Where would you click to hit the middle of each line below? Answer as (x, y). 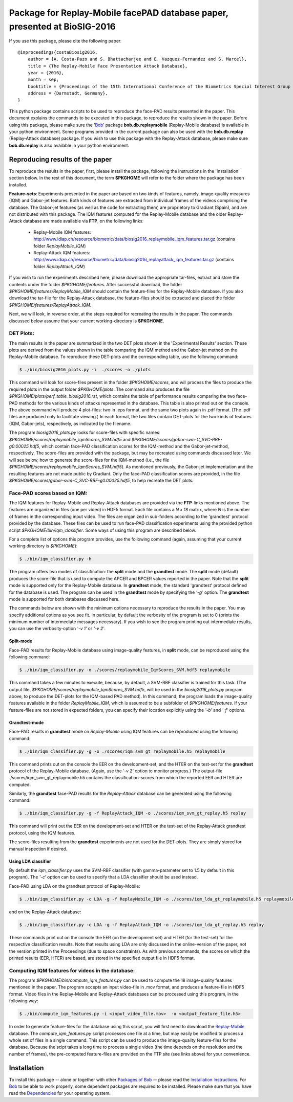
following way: (24, 1001)
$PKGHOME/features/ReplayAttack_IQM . (50, 305)
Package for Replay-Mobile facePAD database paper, (119, 13)
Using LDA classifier (30, 861)
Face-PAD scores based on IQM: (48, 493)
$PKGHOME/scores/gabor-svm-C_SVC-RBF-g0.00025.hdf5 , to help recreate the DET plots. (101, 480)
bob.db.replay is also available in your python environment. (69, 145)
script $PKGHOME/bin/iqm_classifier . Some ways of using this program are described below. (103, 530)
